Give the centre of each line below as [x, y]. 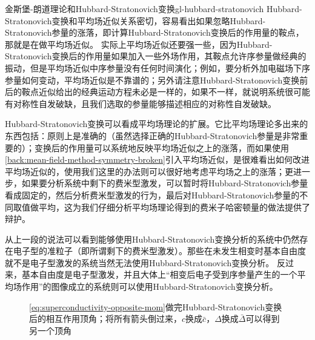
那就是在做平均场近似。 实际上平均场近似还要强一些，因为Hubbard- [139, 44]
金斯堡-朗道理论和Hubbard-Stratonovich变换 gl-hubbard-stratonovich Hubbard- [154, 8]
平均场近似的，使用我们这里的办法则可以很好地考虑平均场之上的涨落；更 [149, 171]
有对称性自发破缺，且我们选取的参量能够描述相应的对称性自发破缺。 [141, 103]
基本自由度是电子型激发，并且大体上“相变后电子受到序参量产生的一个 [159, 274]
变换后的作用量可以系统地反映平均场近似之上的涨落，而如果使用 [161, 147]
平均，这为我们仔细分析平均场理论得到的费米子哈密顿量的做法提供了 [174, 207]
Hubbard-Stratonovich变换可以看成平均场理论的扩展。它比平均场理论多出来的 [157, 124]
